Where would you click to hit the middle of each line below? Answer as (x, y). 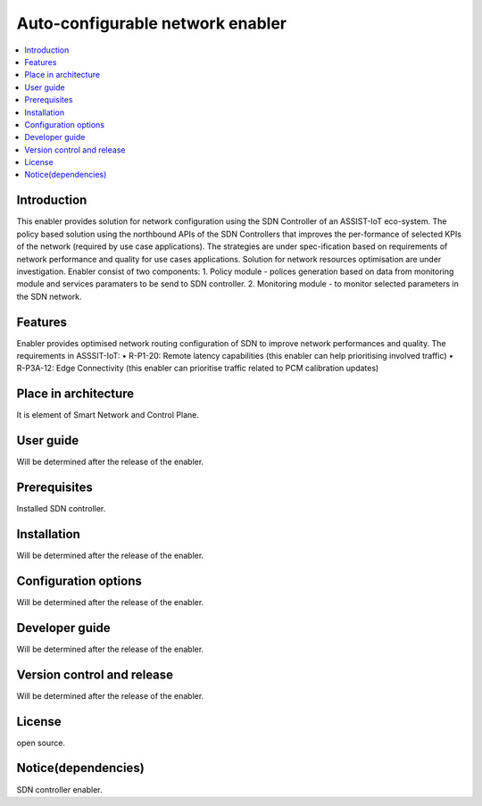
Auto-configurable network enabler (152, 23)
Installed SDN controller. (61, 509)
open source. (41, 743)
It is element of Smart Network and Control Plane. (108, 415)
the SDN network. (49, 296)
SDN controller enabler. (59, 789)
